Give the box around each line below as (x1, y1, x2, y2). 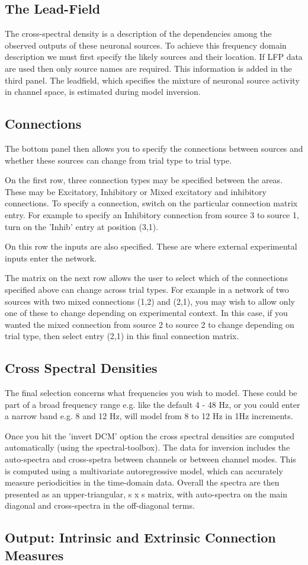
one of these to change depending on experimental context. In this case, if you (5, 307, 288, 319)
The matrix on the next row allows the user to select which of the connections (5, 272, 288, 284)
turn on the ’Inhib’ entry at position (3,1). (5, 220, 159, 232)
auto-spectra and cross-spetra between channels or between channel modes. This (5, 453, 296, 465)
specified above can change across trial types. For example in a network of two (5, 283, 289, 295)
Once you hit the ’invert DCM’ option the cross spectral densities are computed (5, 429, 295, 442)
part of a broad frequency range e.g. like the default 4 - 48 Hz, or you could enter (5, 398, 300, 410)
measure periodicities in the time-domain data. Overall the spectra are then (5, 476, 280, 489)
